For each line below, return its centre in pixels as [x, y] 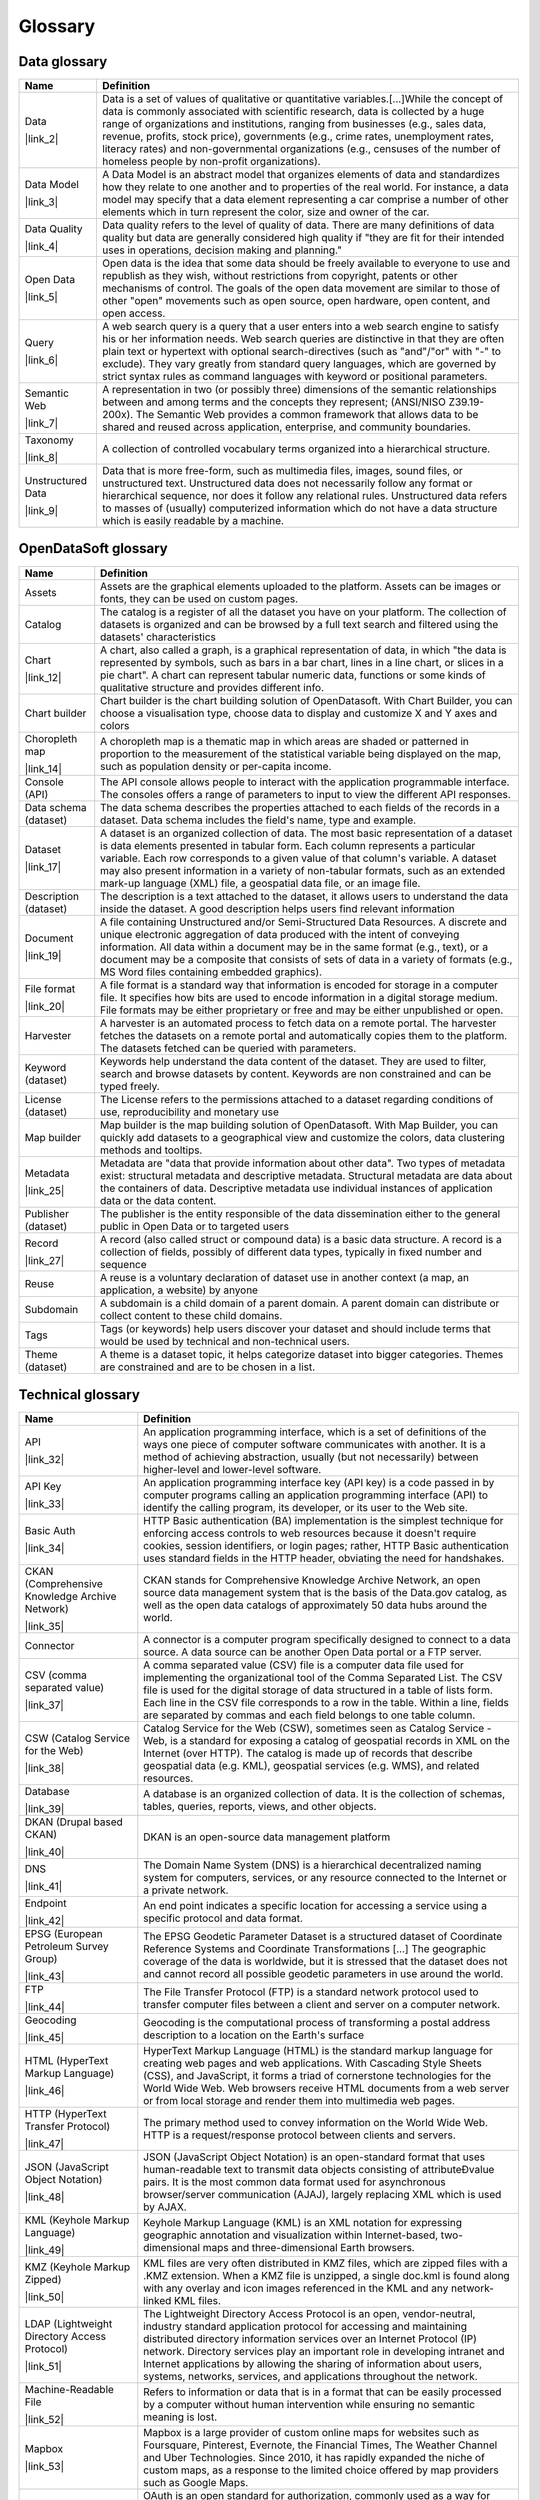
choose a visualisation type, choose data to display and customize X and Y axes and [299, 713]
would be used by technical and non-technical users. [225, 1341]
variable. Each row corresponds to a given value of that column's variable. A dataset [298, 858]
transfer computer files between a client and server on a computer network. [322, 2005]
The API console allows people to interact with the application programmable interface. [305, 782]
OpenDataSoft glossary [93, 548]
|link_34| [44, 1548]
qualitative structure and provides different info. [212, 687]
